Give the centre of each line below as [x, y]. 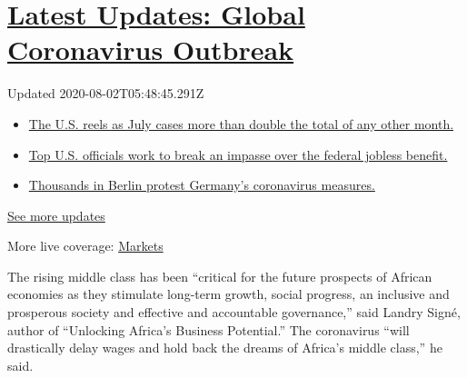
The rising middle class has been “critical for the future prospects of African [220, 276]
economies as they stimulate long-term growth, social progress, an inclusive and [229, 294]
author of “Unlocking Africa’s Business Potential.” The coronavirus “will [209, 329]
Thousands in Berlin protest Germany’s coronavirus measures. [202, 185]
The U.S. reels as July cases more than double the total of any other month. [241, 123]
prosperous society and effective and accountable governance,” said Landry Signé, [234, 312]
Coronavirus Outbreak [151, 50]
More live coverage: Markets [85, 246]
